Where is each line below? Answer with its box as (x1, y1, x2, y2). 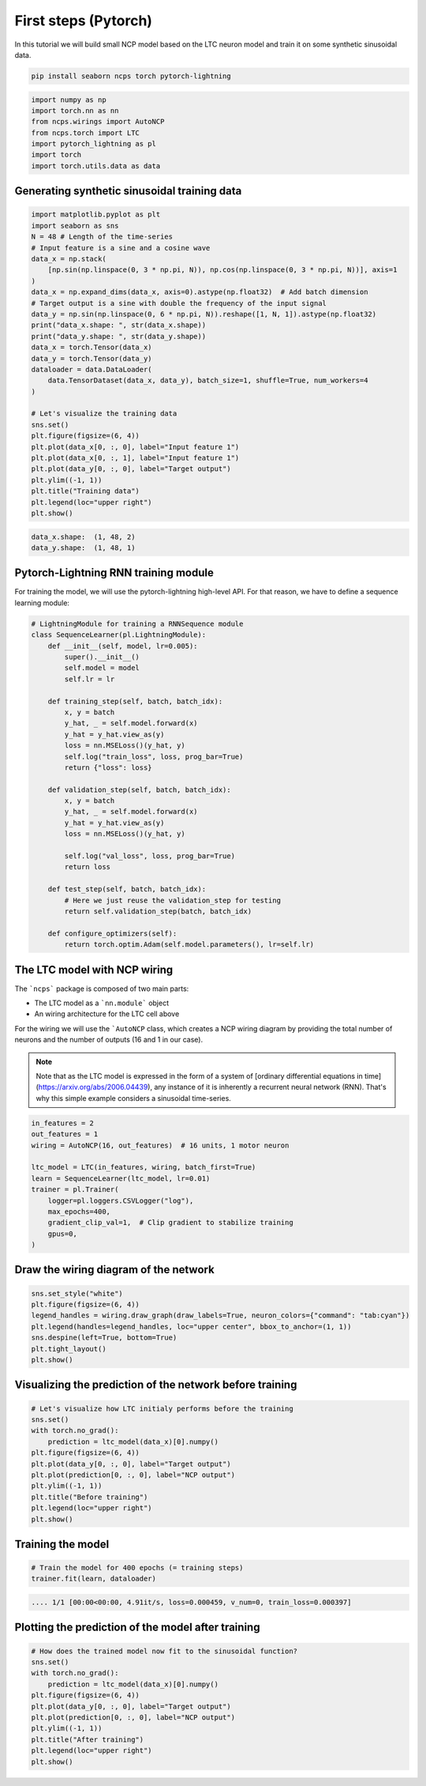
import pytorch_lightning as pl (31, 139, 157, 149)
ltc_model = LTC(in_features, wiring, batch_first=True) (31, 1162, 256, 1172)
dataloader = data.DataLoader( (31, 364, 153, 374)
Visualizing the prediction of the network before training (14, 1378, 297, 1392)
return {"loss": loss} (64, 763, 153, 772)
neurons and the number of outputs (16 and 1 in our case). (14, 1035, 204, 1045)
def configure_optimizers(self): (47, 929, 177, 938)
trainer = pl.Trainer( (31, 1185, 119, 1194)
